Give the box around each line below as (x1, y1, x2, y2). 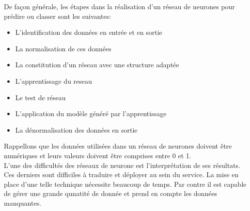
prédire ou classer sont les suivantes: (4, 11, 111, 21)
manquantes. (4, 197, 42, 208)
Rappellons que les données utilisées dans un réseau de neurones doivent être (4, 141, 232, 151)
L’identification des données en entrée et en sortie (15, 27, 162, 37)
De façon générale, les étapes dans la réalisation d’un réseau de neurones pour (4, 1, 235, 11)
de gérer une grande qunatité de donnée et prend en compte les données (4, 188, 218, 198)
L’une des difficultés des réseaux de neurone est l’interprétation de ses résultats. (4, 160, 240, 170)
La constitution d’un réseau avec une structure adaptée (15, 60, 179, 70)
